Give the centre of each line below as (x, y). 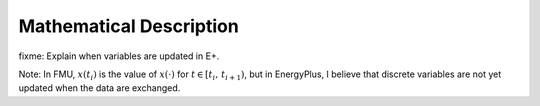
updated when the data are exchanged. (99, 88)
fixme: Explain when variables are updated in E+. (119, 56)
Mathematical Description (128, 26)
